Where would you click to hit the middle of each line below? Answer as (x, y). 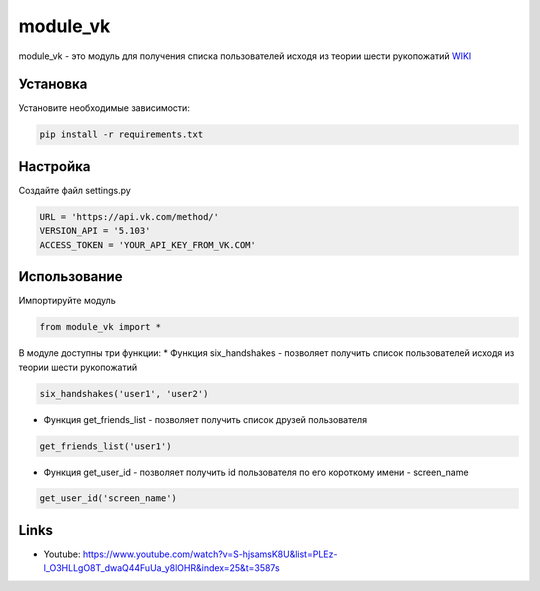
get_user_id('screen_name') (108, 498)
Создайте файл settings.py (75, 190)
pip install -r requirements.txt (121, 134)
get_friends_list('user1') (105, 446)
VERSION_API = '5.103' (95, 231)
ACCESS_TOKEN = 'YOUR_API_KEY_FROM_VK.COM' (148, 244)
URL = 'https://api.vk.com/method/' (129, 216)
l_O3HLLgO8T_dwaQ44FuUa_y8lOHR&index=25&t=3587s (161, 568)
